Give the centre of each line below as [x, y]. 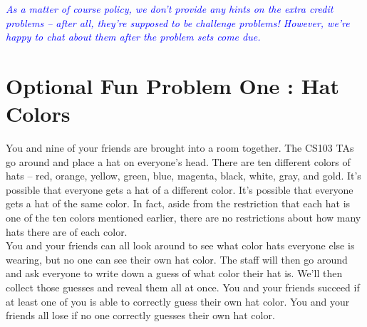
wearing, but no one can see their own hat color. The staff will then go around [177, 259]
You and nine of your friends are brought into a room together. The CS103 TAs [180, 148]
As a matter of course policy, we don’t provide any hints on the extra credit [170, 9]
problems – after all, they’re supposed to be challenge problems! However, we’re [178, 22]
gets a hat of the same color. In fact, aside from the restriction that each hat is [178, 203]
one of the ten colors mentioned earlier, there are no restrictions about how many [183, 218]
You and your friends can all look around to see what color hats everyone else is [180, 245]
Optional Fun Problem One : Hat [173, 85]
